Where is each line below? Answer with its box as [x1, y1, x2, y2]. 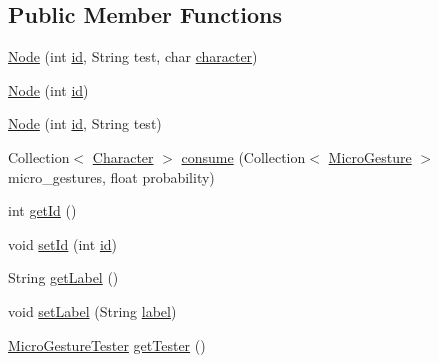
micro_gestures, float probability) [8, 166, 215, 187]
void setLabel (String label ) [8, 300, 177, 321]
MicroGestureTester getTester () [8, 334, 206, 355]
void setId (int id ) [8, 233, 118, 254]
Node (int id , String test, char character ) [8, 46, 258, 67]
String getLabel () [8, 267, 119, 288]
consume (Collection [181, 146, 306, 167]
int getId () [8, 200, 77, 221]
